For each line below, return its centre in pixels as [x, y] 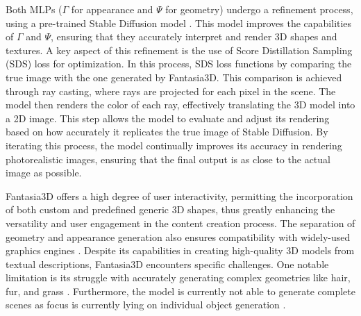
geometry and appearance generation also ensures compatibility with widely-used [178, 236]
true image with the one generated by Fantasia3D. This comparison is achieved [174, 77]
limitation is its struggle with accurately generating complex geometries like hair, [178, 277]
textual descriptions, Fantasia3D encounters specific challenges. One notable [167, 264]
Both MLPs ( [34, 9]
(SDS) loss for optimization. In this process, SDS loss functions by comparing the [179, 64]
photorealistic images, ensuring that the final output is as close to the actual [168, 159]
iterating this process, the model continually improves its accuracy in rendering [174, 145]
